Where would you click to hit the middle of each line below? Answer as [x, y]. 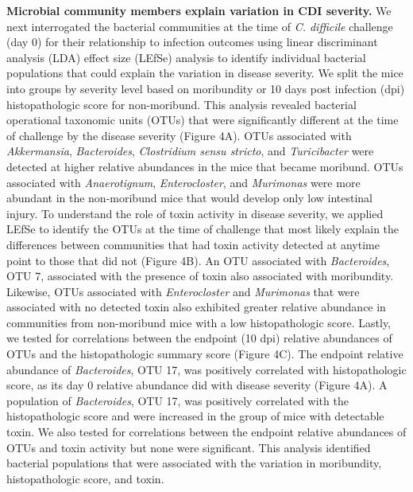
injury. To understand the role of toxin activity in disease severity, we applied [195, 213]
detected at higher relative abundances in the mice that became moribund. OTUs [205, 166]
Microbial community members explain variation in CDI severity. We [199, 10]
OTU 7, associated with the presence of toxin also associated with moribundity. [200, 276]
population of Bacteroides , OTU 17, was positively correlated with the [178, 400]
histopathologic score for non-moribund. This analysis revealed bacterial [181, 104]
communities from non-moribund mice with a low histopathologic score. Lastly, [199, 322]
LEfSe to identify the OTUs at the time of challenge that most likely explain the [203, 229]
